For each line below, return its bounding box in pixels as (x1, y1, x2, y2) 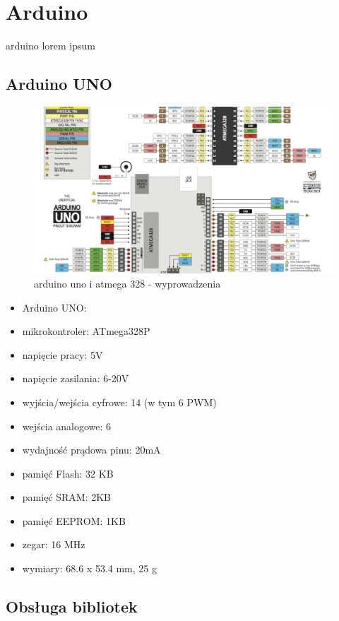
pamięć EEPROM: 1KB (22, 513, 126, 528)
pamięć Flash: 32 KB (22, 466, 114, 480)
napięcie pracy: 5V (22, 347, 103, 362)
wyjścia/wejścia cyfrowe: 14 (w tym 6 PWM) (22, 394, 217, 409)
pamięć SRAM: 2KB (22, 490, 112, 504)
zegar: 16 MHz (22, 537, 85, 552)
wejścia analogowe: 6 (22, 418, 112, 433)
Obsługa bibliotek (6, 596, 138, 617)
